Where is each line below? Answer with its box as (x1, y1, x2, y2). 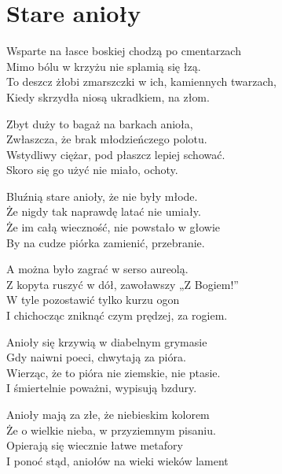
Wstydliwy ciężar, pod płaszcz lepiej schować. (6, 146, 225, 162)
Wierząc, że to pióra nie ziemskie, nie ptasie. (6, 364, 221, 380)
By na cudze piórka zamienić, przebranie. (6, 234, 205, 250)
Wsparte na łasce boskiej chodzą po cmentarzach (6, 43, 241, 59)
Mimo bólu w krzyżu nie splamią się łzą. (6, 57, 201, 74)
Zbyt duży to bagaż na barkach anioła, (6, 115, 193, 131)
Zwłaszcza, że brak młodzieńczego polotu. (6, 131, 207, 147)
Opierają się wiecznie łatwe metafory (6, 437, 183, 454)
